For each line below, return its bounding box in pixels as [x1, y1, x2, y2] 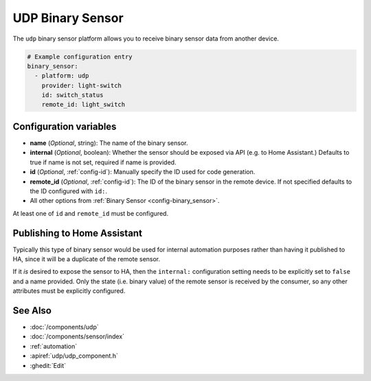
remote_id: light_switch [41, 100, 126, 109]
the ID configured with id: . [30, 186, 108, 195]
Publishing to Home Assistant [12, 227, 142, 239]
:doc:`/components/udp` [30, 323, 99, 331]
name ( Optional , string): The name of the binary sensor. [30, 138, 188, 147]
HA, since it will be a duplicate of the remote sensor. [12, 255, 161, 263]
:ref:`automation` [30, 342, 78, 350]
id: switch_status [41, 91, 104, 99]
